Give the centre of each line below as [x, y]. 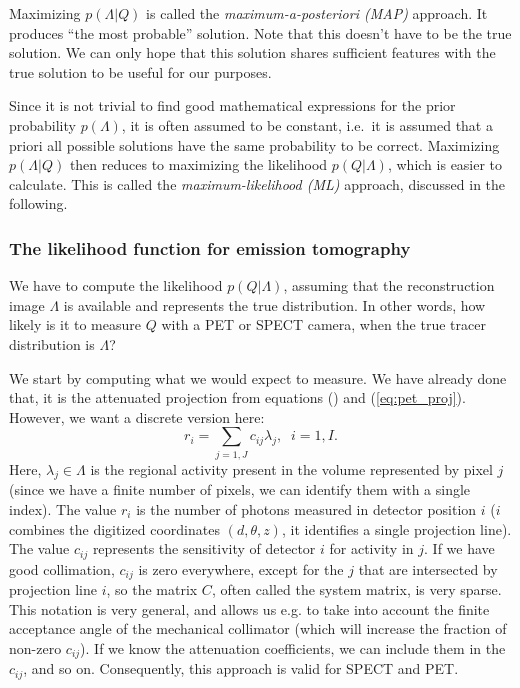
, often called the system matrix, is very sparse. [356, 589]
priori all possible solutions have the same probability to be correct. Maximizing [254, 144]
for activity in [371, 548]
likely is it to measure [75, 324]
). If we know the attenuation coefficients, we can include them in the [293, 647]
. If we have [459, 548]
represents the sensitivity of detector [204, 548]
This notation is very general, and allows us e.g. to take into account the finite [249, 608]
